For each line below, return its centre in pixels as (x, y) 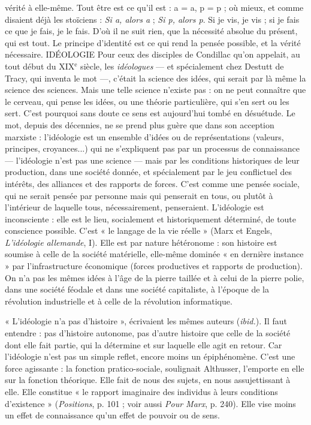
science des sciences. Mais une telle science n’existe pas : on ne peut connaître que (155, 90)
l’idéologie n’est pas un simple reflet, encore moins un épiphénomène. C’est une (150, 356)
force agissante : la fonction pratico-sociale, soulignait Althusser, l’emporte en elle (155, 368)
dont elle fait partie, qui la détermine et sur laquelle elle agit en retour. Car (144, 344)
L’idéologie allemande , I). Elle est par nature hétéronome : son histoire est (141, 242)
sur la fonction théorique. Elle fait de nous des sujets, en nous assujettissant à (148, 380)
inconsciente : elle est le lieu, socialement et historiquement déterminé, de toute (151, 218)
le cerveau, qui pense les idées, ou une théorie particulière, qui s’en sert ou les (147, 101)
